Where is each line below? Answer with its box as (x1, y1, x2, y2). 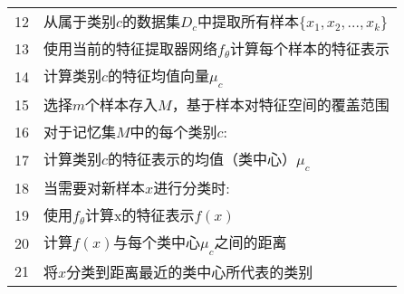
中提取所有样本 (197, 11, 299, 32)
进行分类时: (153, 177, 230, 199)
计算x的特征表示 (85, 204, 195, 226)
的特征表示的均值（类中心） (107, 148, 296, 170)
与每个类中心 (113, 232, 201, 253)
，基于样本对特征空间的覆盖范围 (171, 94, 390, 116)
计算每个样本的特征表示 (230, 38, 390, 59)
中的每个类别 (130, 121, 217, 143)
